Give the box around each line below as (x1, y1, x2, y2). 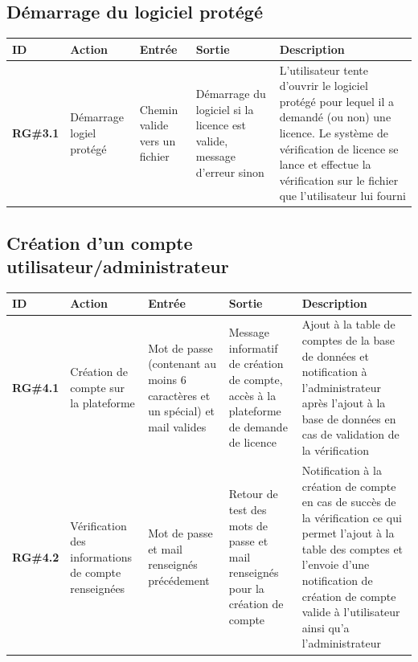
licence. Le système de (279, 124, 388, 141)
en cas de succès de (301, 493, 396, 510)
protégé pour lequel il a (279, 92, 395, 109)
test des (228, 501, 267, 517)
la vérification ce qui (301, 509, 402, 525)
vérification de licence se (279, 140, 399, 157)
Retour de (228, 485, 278, 502)
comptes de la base (301, 331, 395, 348)
